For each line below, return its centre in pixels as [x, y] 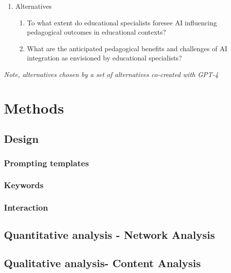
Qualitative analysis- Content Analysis [102, 263]
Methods [34, 107]
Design [21, 139]
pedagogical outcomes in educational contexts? [97, 32]
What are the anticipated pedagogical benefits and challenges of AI [127, 48]
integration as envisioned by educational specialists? [104, 58]
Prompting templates [46, 163]
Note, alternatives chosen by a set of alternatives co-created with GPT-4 [111, 74]
